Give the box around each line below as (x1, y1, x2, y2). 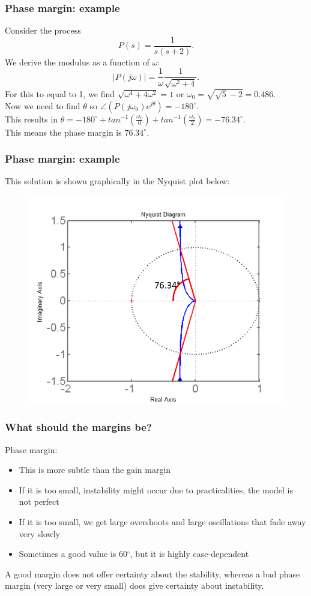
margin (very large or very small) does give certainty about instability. (5, 579, 264, 592)
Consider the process (5, 24, 81, 37)
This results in (5, 112, 58, 125)
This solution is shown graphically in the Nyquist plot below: (5, 175, 230, 187)
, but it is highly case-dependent (130, 547, 249, 560)
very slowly (19, 527, 60, 540)
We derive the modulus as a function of (5, 55, 149, 68)
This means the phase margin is (5, 125, 122, 138)
